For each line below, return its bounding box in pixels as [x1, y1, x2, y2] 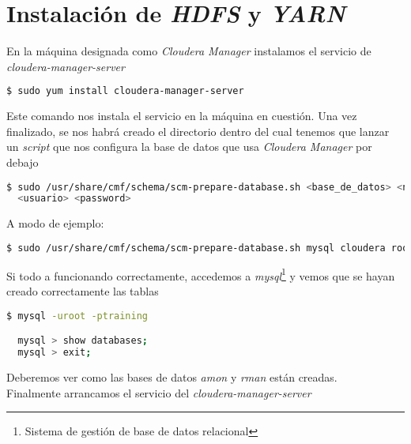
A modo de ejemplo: [6, 215, 104, 231]
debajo [6, 153, 39, 170]
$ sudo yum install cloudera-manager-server [6, 85, 244, 97]
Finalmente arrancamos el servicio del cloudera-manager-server [6, 384, 311, 401]
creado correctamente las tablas [6, 283, 159, 299]
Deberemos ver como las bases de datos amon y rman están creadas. [6, 368, 337, 385]
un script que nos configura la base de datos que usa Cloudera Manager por [6, 138, 372, 155]
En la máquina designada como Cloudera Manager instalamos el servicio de [6, 43, 371, 59]
